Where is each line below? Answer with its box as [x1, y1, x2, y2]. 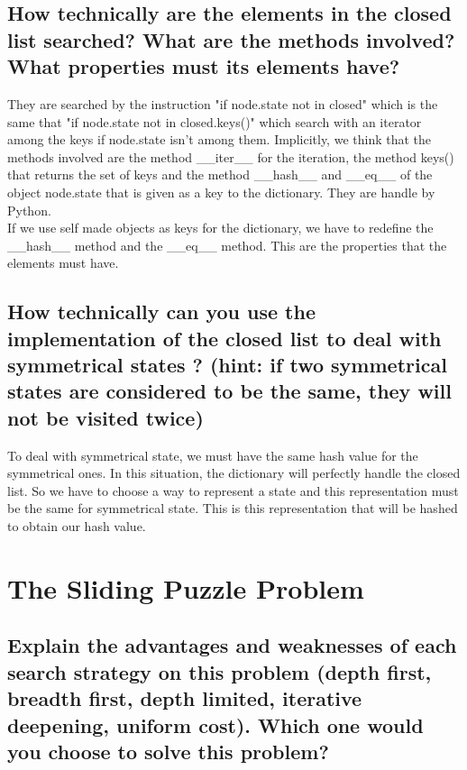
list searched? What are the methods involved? [7, 25, 455, 53]
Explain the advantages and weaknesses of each [7, 631, 457, 659]
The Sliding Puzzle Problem [7, 569, 364, 606]
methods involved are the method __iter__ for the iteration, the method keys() [7, 147, 454, 166]
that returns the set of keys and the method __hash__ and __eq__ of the [7, 165, 433, 184]
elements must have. [7, 253, 119, 272]
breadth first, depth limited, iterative [7, 684, 362, 712]
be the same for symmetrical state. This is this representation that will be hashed [7, 499, 458, 518]
